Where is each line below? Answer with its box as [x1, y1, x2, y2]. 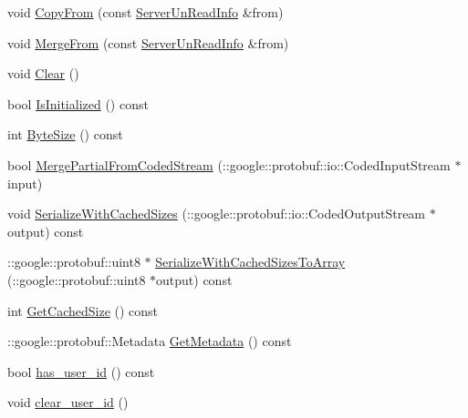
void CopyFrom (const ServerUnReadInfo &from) [7, 3, 284, 21]
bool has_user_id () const [7, 362, 155, 381]
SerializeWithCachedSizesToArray [155, 252, 346, 271]
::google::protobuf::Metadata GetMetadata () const [7, 331, 292, 351]
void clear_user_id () [7, 393, 129, 412]
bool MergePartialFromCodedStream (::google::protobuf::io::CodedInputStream [7, 155, 451, 174]
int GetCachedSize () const [7, 301, 159, 320]
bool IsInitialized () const [7, 94, 149, 113]
